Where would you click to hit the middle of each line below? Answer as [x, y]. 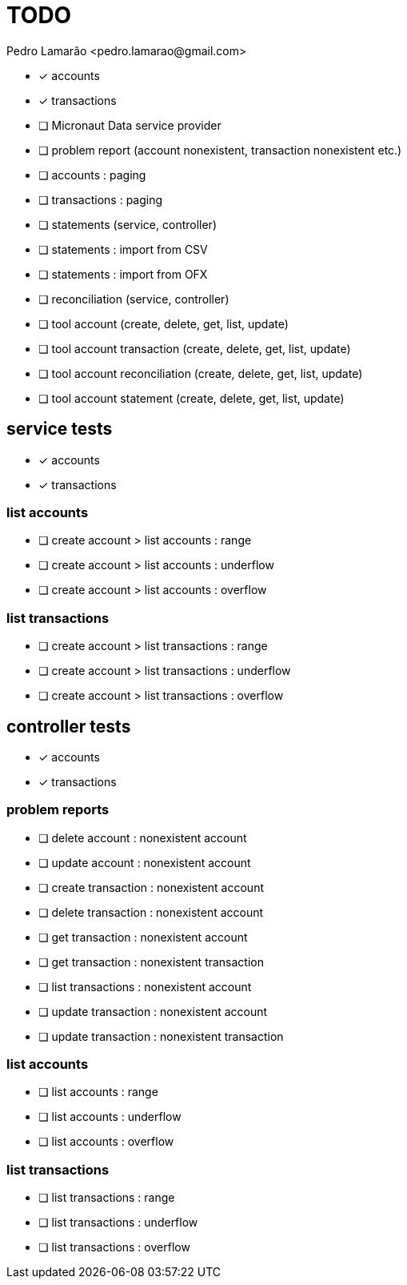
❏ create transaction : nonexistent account [151, 887]
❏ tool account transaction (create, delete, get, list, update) [195, 348]
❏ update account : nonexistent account [145, 862]
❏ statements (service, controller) [128, 224]
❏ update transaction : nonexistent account [153, 1011]
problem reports [58, 810]
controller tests [69, 726]
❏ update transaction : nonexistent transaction [161, 1036]
